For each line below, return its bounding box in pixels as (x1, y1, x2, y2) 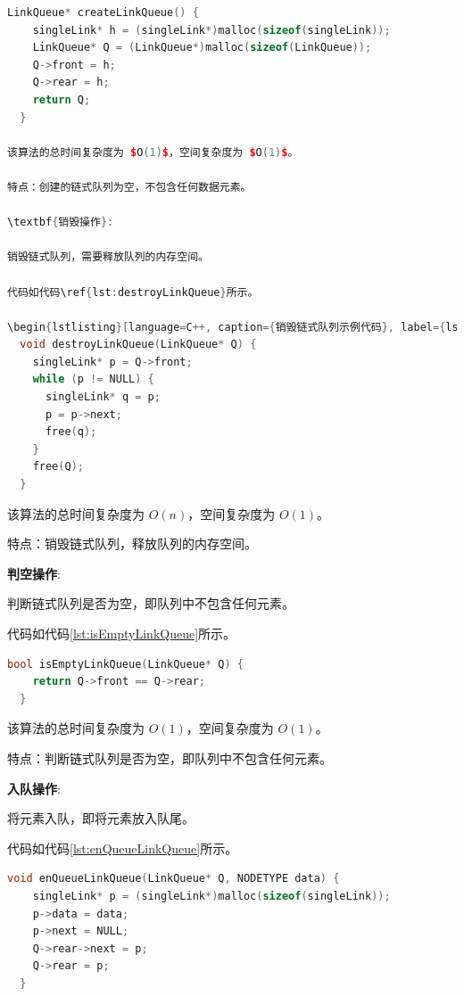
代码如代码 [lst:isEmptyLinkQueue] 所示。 (7, 624, 236, 642)
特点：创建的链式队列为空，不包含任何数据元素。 (7, 180, 252, 193)
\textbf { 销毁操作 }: (7, 216, 114, 229)
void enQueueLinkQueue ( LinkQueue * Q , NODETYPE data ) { (7, 872, 340, 885)
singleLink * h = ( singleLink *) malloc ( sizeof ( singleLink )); (32, 23, 391, 37)
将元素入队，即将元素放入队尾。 (7, 809, 195, 827)
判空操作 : (7, 564, 61, 582)
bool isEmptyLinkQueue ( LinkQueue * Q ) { (7, 657, 244, 671)
